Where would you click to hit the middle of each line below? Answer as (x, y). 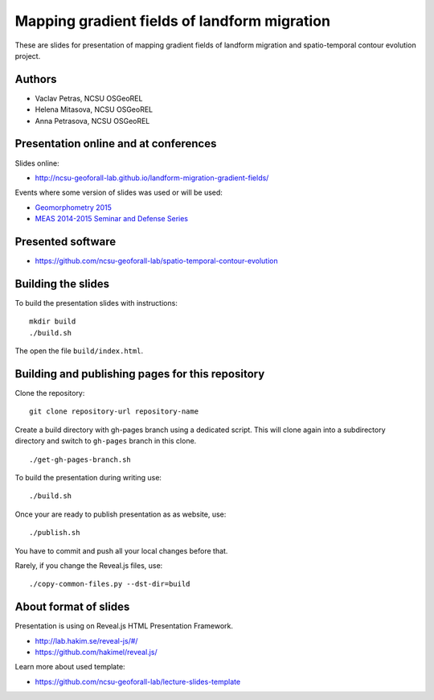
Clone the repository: (50, 393)
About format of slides (72, 607)
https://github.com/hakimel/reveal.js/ (96, 652)
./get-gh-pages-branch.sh (80, 459)
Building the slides (62, 284)
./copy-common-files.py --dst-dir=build (110, 584)
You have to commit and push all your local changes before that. (121, 550)
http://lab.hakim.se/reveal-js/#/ (86, 640)
